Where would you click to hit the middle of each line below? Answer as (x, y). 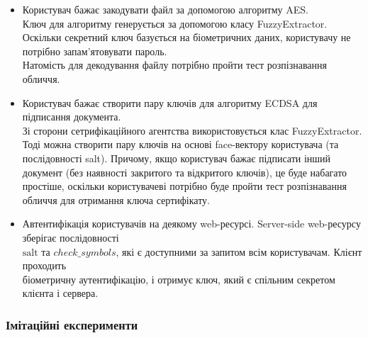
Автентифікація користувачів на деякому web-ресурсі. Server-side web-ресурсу (191, 224)
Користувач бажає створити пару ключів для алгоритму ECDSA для (170, 102)
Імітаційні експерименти (72, 324)
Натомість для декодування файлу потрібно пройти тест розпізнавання (174, 65)
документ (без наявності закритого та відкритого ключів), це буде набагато (185, 172)
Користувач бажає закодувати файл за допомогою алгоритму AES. (165, 9)
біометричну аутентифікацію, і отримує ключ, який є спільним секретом (179, 279)
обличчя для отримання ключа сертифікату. (116, 199)
